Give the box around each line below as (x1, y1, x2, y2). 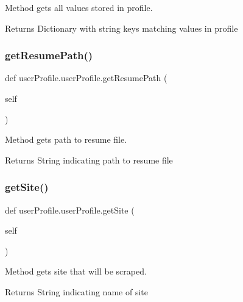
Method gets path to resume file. (5, 133, 127, 146)
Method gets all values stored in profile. (5, 1, 153, 13)
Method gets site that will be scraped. (5, 265, 147, 278)
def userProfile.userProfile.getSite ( (5, 203, 135, 216)
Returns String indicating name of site (5, 285, 148, 298)
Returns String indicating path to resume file (5, 153, 173, 166)
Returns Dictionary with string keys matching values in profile (5, 21, 238, 34)
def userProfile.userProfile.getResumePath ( (5, 71, 167, 84)
